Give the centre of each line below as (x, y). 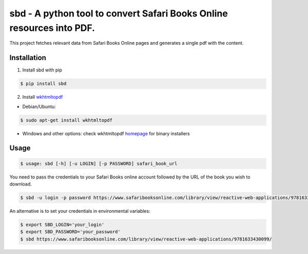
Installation (28, 58)
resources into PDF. (52, 28)
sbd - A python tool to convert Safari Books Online (119, 13)
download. (21, 184)
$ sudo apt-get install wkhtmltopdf (66, 120)
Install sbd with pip (42, 70)
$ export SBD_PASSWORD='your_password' (70, 232)
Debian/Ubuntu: (39, 106)
